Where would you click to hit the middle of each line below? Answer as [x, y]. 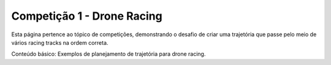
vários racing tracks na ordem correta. [60, 42]
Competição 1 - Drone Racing [87, 16]
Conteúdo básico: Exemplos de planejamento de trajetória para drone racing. [108, 54]
